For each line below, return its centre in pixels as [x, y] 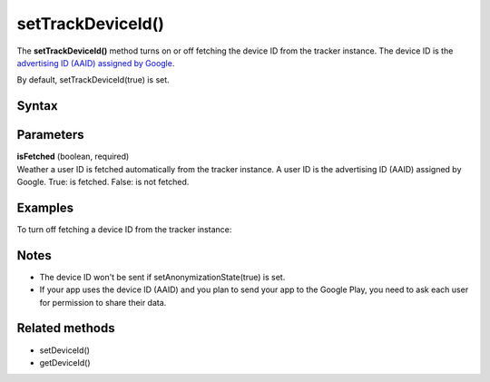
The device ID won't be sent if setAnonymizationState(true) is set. [162, 277]
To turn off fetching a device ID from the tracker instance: [124, 229]
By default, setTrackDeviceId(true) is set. [93, 80]
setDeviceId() [65, 350]
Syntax [37, 106]
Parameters [50, 135]
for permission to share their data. [103, 302]
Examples [45, 207]
